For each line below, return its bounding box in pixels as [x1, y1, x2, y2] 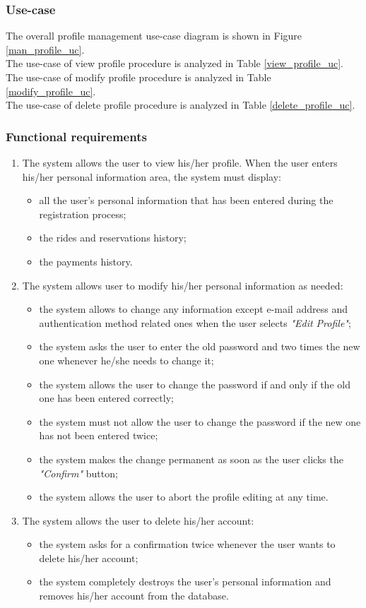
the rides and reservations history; [39, 230, 187, 245]
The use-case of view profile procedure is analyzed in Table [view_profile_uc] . [6, 56, 343, 71]
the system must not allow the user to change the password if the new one [39, 414, 361, 429]
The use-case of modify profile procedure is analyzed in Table [6, 70, 271, 84]
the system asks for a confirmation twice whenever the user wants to [39, 537, 336, 552]
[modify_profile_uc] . [6, 83, 96, 98]
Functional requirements [6, 127, 147, 145]
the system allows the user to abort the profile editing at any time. [39, 489, 329, 504]
